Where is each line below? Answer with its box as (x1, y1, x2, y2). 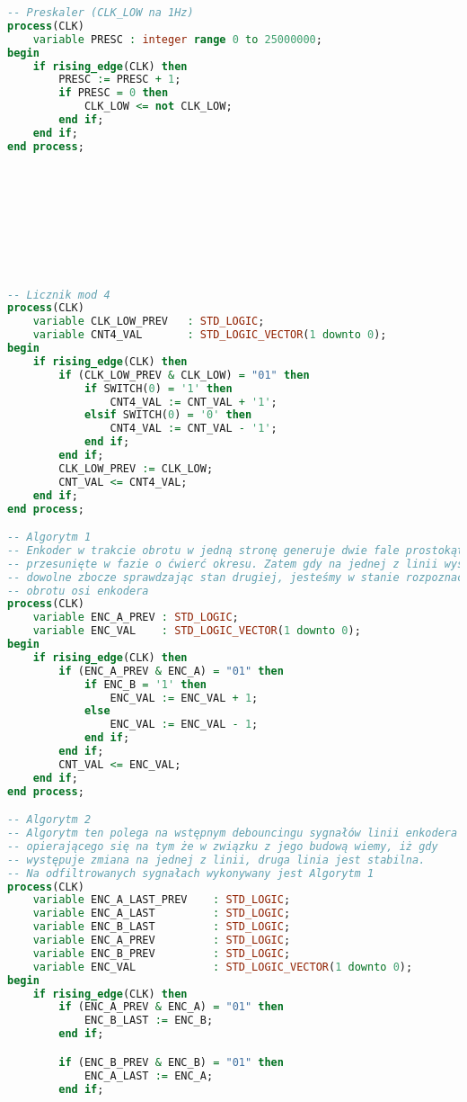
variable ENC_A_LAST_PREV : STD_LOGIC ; (32, 893, 291, 907)
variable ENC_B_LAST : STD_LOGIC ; (32, 920, 291, 934)
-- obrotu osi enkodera (7, 584, 149, 597)
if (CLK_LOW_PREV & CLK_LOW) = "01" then (58, 368, 310, 381)
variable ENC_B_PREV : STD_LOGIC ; (32, 946, 291, 960)
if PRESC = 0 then (58, 86, 169, 100)
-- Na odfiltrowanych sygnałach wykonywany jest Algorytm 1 (7, 866, 374, 880)
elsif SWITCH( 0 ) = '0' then (84, 408, 252, 422)
